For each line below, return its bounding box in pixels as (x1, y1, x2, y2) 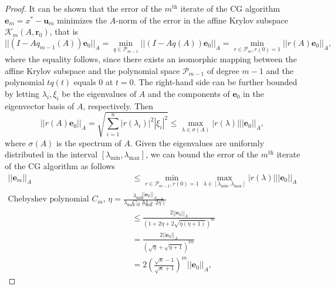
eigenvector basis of (5, 99, 75, 112)
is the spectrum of (56, 136, 121, 149)
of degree (207, 64, 239, 76)
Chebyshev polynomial (8, 195, 89, 204)
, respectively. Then (83, 99, 154, 112)
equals (73, 76, 96, 88)
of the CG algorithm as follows (5, 159, 116, 172)
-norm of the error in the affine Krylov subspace (116, 14, 288, 26)
